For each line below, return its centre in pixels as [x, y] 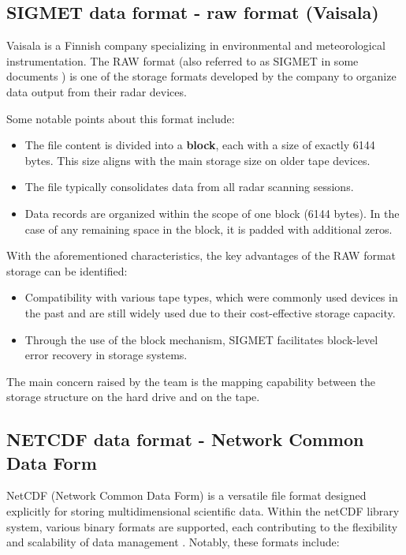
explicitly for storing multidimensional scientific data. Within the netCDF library [203, 511]
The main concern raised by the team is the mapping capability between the [191, 381]
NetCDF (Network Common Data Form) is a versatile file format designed [186, 495]
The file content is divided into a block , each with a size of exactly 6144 [200, 145]
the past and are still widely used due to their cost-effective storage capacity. [210, 312]
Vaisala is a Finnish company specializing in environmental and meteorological [196, 45]
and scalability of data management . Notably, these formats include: [173, 542]
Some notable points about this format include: [121, 118]
